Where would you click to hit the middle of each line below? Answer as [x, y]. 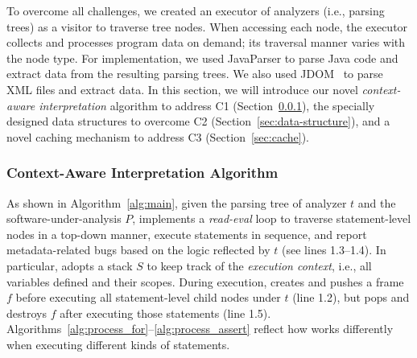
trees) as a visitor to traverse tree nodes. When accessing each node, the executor [207, 26]
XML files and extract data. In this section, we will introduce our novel [182, 89]
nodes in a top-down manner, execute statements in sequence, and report [187, 234]
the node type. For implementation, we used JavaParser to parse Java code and [202, 58]
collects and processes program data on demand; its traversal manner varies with [206, 42]
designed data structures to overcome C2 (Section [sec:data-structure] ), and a [198, 121]
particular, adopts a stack [70, 265]
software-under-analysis [64, 218]
